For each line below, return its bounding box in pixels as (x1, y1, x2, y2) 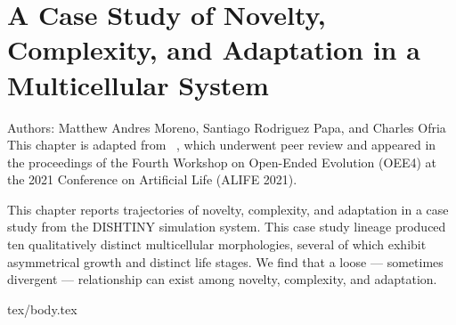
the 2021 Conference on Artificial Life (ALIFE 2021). (7, 170, 297, 189)
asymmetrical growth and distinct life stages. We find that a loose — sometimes (7, 252, 444, 271)
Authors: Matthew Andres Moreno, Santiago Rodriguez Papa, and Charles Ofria (7, 118, 446, 136)
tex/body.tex (7, 299, 77, 318)
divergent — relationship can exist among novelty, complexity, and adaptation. (7, 270, 437, 288)
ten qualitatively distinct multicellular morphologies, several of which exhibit (7, 235, 427, 254)
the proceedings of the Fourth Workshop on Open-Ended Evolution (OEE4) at (7, 152, 437, 171)
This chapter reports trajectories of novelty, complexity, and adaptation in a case (7, 199, 449, 218)
